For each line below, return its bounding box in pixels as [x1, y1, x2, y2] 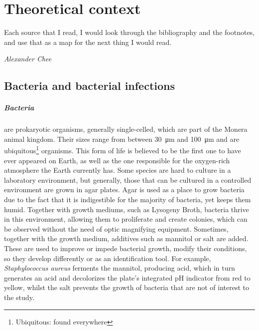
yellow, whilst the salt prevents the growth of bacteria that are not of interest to [4, 282, 250, 293]
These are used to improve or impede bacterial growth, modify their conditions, [4, 243, 247, 254]
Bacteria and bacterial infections [4, 78, 175, 93]
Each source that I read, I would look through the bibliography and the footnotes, [4, 27, 255, 37]
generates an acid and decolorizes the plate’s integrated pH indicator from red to [4, 272, 251, 283]
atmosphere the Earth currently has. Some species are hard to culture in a [4, 165, 231, 175]
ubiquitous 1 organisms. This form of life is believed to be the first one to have [4, 144, 241, 156]
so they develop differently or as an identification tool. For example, [4, 253, 211, 263]
